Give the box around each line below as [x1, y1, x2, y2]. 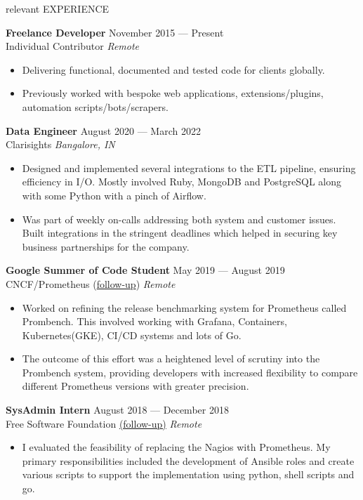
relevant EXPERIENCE [6, 1, 110, 15]
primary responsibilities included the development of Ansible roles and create [22, 453, 355, 468]
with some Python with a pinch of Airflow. [22, 187, 206, 202]
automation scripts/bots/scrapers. [22, 99, 169, 114]
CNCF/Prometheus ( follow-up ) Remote [6, 276, 176, 291]
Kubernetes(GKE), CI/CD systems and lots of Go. [22, 327, 242, 342]
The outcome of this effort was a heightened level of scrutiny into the [22, 351, 320, 366]
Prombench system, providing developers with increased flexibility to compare [22, 364, 358, 379]
